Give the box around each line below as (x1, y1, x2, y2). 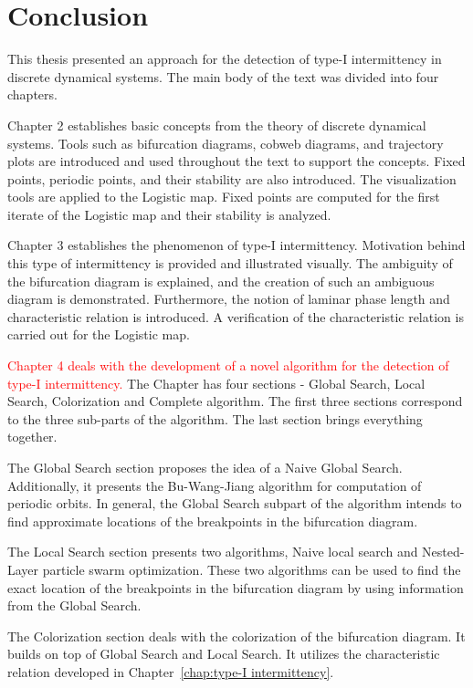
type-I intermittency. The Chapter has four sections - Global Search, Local (7, 373, 426, 392)
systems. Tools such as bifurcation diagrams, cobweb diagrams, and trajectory (7, 133, 444, 152)
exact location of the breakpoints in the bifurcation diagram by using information (7, 578, 464, 597)
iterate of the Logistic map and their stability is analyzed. (7, 204, 331, 224)
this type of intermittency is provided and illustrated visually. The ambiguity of (7, 254, 453, 273)
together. (7, 427, 58, 446)
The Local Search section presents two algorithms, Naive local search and (7, 542, 418, 561)
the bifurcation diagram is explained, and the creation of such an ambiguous (7, 271, 435, 290)
